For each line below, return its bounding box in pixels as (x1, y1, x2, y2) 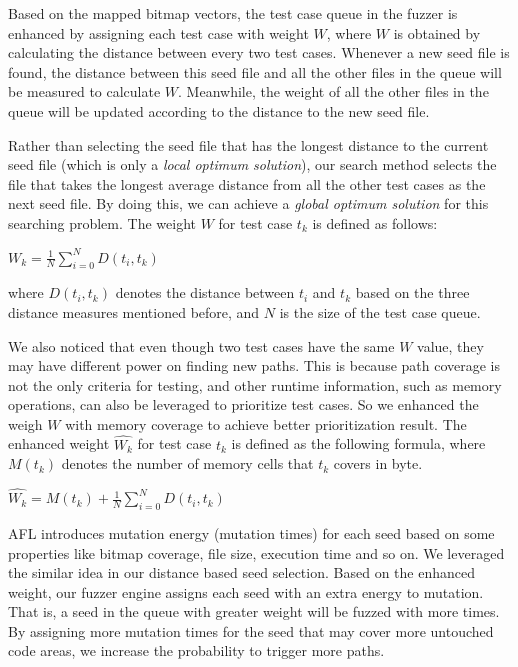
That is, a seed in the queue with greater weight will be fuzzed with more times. (8, 601, 500, 622)
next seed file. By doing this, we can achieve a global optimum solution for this (8, 193, 489, 214)
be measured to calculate (8, 81, 161, 102)
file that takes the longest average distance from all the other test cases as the (8, 173, 486, 194)
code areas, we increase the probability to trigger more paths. (8, 640, 385, 661)
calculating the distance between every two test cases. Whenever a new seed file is (8, 42, 510, 63)
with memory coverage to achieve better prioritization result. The (65, 413, 467, 434)
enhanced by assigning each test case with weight (8, 22, 309, 43)
